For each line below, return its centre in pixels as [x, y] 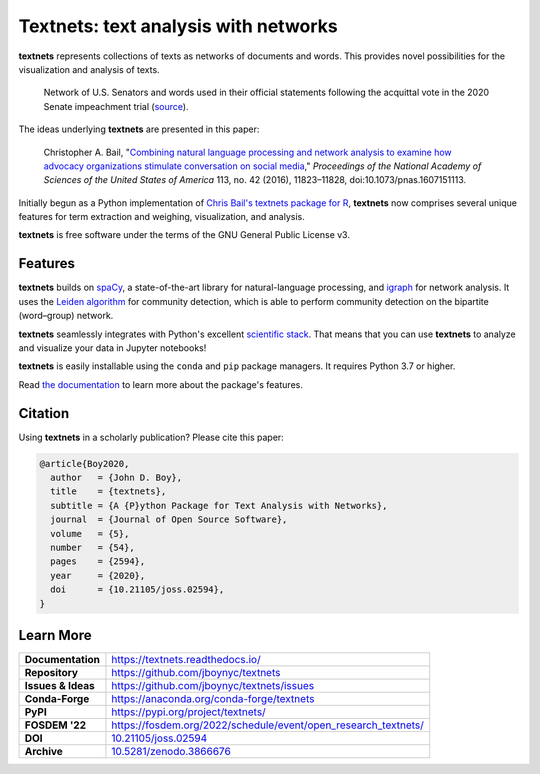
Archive [44, 751]
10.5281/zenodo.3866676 [171, 751]
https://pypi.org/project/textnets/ [189, 712]
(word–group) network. [66, 316]
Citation [44, 413]
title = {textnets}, [108, 491]
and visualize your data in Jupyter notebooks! [112, 347]
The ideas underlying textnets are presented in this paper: [139, 129]
